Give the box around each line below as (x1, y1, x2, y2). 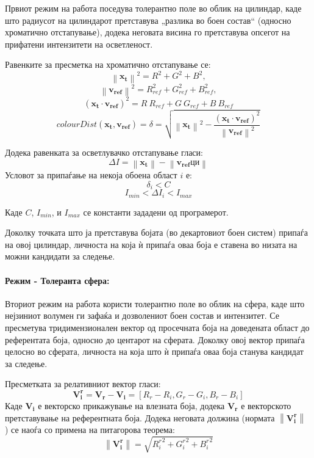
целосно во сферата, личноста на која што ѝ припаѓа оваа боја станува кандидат (5, 345, 304, 358)
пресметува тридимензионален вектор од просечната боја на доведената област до (5, 321, 310, 334)
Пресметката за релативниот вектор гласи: (5, 377, 161, 390)
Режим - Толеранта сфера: (5, 274, 110, 286)
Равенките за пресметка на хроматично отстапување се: (5, 58, 211, 71)
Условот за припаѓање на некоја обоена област (5, 169, 177, 181)
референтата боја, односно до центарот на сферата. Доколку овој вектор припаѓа (5, 333, 305, 346)
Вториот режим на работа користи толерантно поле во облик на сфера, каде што (5, 297, 305, 310)
